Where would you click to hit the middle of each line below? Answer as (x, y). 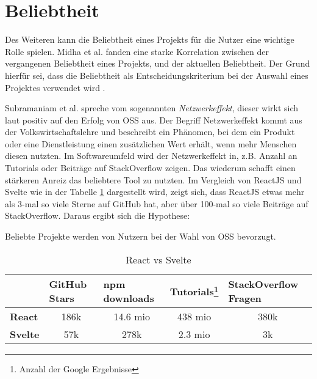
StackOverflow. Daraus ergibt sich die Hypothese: (98, 215)
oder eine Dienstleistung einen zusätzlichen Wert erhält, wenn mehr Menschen (151, 143)
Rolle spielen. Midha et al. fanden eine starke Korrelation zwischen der (137, 51)
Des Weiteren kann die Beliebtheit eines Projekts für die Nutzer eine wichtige (150, 39)
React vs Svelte (158, 259)
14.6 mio (132, 316)
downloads (129, 298)
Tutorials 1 (194, 291)
